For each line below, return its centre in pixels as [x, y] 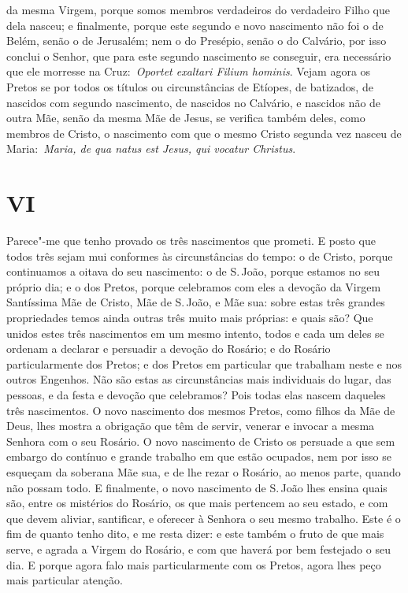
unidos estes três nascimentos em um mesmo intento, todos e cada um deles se [195, 333]
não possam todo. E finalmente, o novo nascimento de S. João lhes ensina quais [197, 487]
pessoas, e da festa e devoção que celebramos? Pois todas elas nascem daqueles [196, 395]
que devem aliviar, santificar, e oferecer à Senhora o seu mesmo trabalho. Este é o [204, 518]
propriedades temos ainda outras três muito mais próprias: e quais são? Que [190, 318]
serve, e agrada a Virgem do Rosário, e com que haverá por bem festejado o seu [198, 549]
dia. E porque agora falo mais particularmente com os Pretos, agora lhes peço [194, 564]
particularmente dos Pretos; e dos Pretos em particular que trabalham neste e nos [204, 363]
